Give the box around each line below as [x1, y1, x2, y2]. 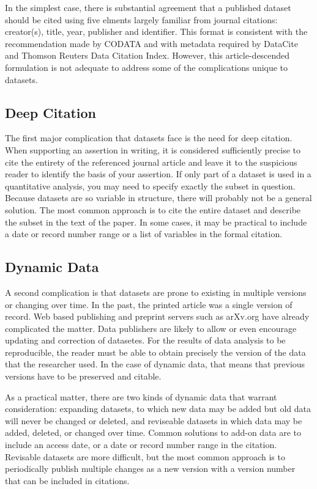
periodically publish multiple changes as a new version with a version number [5, 462, 296, 475]
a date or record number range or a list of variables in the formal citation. [5, 227, 283, 240]
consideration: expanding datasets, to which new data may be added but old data [5, 402, 311, 415]
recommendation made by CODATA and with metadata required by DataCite [5, 37, 298, 50]
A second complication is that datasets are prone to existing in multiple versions [5, 285, 307, 298]
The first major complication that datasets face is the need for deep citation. [5, 131, 293, 144]
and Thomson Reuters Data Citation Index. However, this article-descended [5, 49, 290, 62]
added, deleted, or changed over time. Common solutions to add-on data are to [5, 426, 302, 439]
